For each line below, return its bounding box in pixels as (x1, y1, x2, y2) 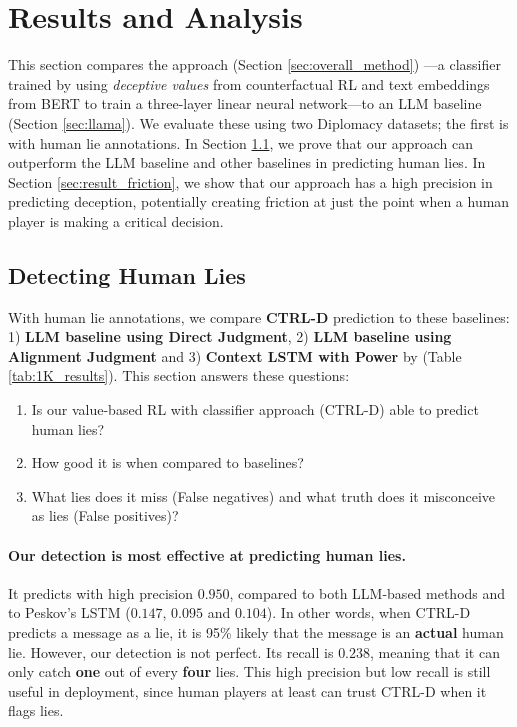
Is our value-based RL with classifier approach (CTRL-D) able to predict (31, 399, 479, 420)
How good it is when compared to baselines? (31, 452, 304, 473)
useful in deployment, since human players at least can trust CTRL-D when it (8, 680, 487, 701)
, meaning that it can (370, 641, 500, 662)
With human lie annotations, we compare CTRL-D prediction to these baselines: (8, 306, 510, 327)
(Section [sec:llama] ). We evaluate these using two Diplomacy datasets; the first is (8, 112, 509, 133)
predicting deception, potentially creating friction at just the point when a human (8, 191, 510, 212)
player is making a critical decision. (8, 210, 224, 231)
